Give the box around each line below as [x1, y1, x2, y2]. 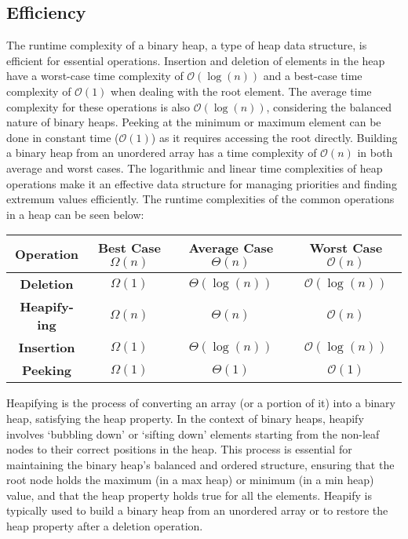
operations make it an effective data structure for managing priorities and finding [6, 175, 397, 191]
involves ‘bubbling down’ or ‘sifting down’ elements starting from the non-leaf [6, 425, 380, 442]
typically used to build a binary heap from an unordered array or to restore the [6, 502, 388, 519]
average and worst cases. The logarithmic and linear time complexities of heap [6, 159, 383, 176]
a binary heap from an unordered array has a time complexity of [6, 144, 317, 161]
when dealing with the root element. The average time [111, 82, 372, 99]
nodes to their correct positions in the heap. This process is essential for [6, 441, 352, 457]
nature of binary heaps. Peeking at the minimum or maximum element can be [6, 114, 381, 130]
